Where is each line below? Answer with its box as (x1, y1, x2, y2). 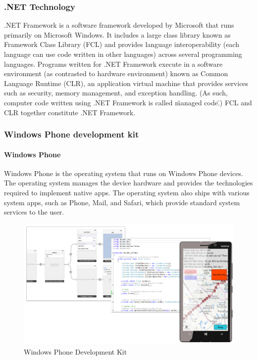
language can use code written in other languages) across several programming (4, 49, 242, 59)
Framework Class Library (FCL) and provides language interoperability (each (4, 39, 239, 49)
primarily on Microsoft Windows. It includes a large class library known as (4, 29, 231, 40)
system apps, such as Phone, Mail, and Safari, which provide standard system (4, 197, 240, 207)
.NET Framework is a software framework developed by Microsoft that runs (4, 20, 234, 30)
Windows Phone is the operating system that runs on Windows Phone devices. (4, 168, 243, 178)
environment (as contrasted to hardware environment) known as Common (4, 68, 228, 79)
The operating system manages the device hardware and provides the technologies (4, 178, 253, 188)
